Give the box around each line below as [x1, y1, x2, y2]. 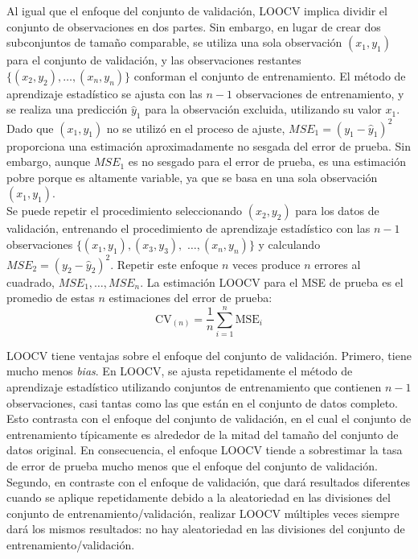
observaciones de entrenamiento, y [236, 85, 404, 101]
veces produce [232, 255, 301, 272]
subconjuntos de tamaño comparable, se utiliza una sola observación [6, 34, 342, 51]
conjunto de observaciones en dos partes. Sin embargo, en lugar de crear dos [6, 18, 381, 35]
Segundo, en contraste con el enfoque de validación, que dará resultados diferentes [6, 473, 411, 490]
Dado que [6, 119, 54, 136]
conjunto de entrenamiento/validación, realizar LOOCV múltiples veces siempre [6, 504, 400, 521]
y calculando [258, 236, 321, 253]
